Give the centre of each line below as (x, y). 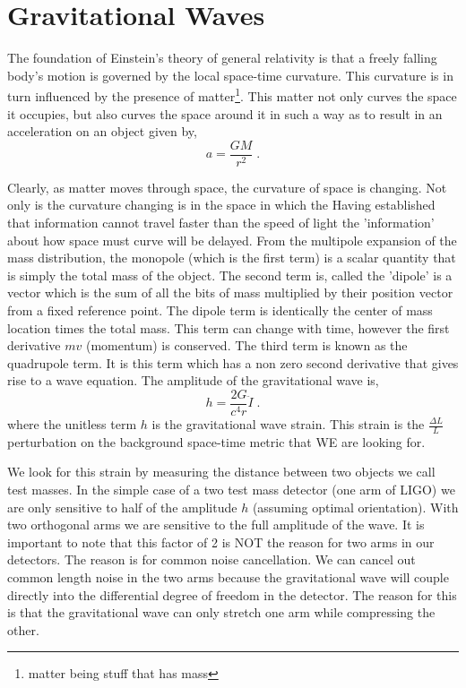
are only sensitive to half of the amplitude (122, 507)
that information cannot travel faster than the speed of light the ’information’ (221, 222)
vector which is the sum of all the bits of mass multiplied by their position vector (230, 292)
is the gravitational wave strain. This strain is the (288, 424)
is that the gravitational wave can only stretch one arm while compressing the (221, 612)
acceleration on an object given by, (102, 131)
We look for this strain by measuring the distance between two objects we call (221, 472)
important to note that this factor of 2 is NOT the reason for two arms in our (221, 542)
